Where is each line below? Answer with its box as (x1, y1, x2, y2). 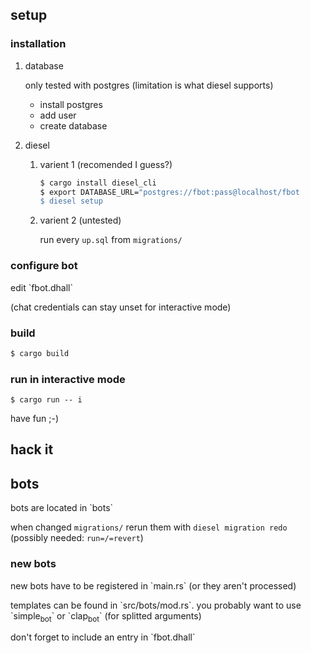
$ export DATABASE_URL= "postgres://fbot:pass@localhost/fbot (39, 187, 300, 197)
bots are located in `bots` (10, 502, 114, 514)
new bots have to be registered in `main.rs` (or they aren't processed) (10, 579, 297, 592)
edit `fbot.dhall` (10, 281, 73, 293)
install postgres (39, 98, 103, 110)
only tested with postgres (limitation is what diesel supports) (24, 79, 274, 91)
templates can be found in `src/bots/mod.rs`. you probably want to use (10, 599, 302, 611)
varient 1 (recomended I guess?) (39, 158, 173, 170)
